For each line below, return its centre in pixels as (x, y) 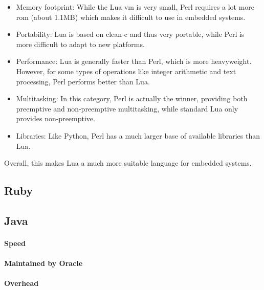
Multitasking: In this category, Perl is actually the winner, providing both (132, 98)
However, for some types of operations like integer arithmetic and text (126, 71)
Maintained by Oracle (43, 263)
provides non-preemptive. (56, 118)
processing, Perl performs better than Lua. (83, 81)
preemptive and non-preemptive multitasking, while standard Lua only (127, 108)
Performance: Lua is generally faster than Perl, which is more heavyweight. (134, 61)
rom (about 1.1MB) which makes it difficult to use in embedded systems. (131, 17)
